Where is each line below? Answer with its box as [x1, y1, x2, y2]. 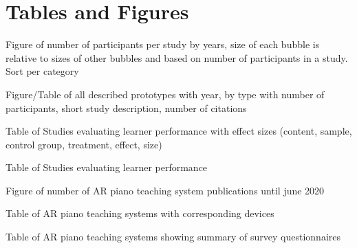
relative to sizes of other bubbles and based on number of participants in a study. [6, 50, 348, 65]
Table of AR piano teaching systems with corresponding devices [6, 206, 274, 221]
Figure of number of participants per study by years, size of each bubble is [6, 37, 320, 52]
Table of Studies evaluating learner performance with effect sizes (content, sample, [6, 124, 352, 138]
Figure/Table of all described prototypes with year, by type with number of [6, 87, 325, 101]
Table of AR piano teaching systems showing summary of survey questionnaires [6, 229, 341, 244]
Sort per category [6, 64, 79, 78]
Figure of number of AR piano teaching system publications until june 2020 [6, 183, 325, 197]
